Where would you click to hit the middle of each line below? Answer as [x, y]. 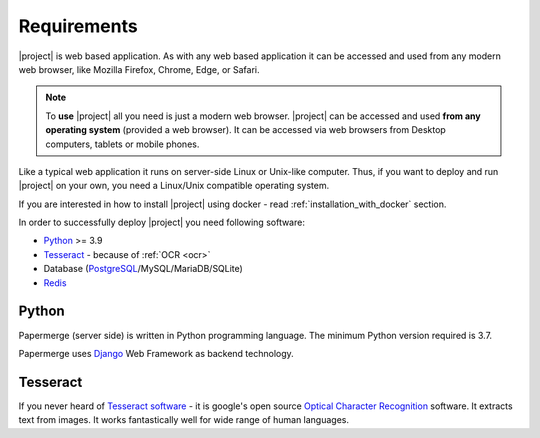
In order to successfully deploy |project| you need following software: [161, 222]
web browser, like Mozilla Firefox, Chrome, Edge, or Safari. [139, 69]
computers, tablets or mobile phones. [122, 144]
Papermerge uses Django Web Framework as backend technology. [156, 353]
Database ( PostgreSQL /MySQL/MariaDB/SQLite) [143, 269]
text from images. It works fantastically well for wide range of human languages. [184, 420]
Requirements [78, 26]
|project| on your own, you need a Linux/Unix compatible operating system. [174, 186]
